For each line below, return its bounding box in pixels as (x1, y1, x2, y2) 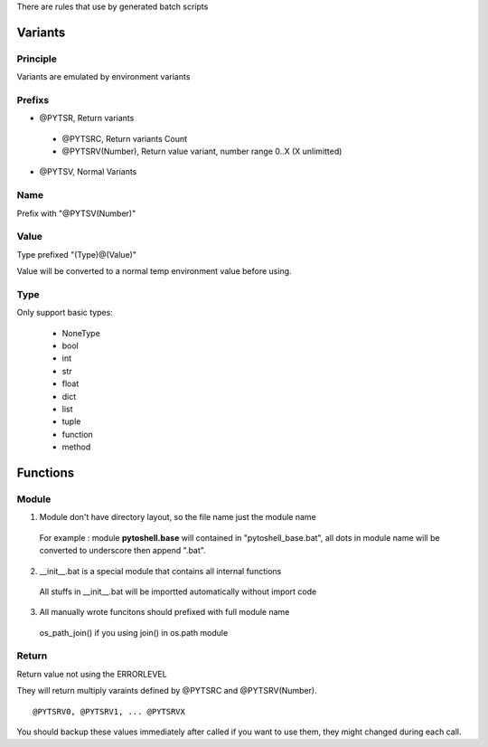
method (61, 441, 91, 452)
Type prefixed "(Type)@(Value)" (16, 249, 137, 260)
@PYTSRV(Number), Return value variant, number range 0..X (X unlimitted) (61, 146, 343, 157)
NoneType (61, 327, 101, 338)
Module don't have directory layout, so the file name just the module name (39, 512, 316, 523)
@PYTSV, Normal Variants (39, 166, 137, 177)
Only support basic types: (16, 307, 113, 318)
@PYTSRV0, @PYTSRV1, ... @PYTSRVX (33, 706, 185, 716)
